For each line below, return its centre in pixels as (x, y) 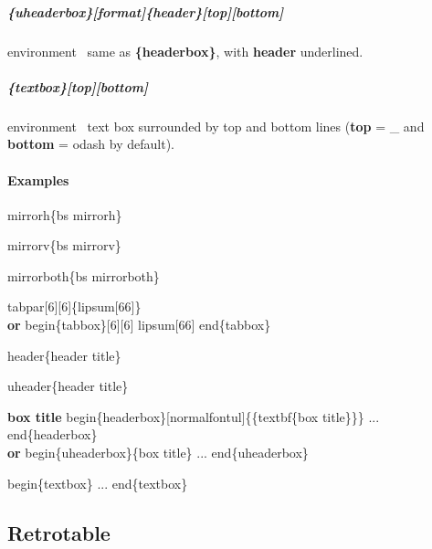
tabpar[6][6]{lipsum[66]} (74, 306)
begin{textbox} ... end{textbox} (98, 483)
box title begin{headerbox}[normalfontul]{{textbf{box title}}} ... (194, 416)
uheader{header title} (68, 386)
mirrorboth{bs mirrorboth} (84, 275)
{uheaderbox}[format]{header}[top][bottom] (146, 11)
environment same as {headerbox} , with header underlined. (185, 51)
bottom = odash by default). (91, 144)
